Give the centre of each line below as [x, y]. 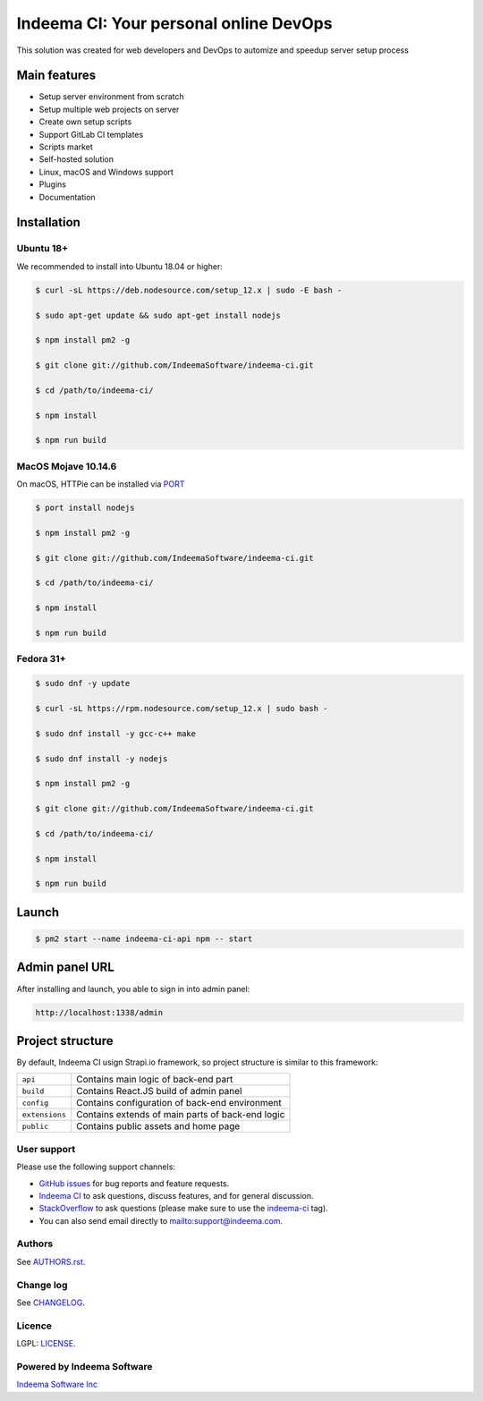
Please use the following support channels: [96, 1167]
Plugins [53, 184]
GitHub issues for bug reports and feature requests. [134, 1183]
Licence [34, 1326]
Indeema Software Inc [57, 1384]
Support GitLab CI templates [91, 134]
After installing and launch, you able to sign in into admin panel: [133, 989]
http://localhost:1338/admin [99, 1012]
